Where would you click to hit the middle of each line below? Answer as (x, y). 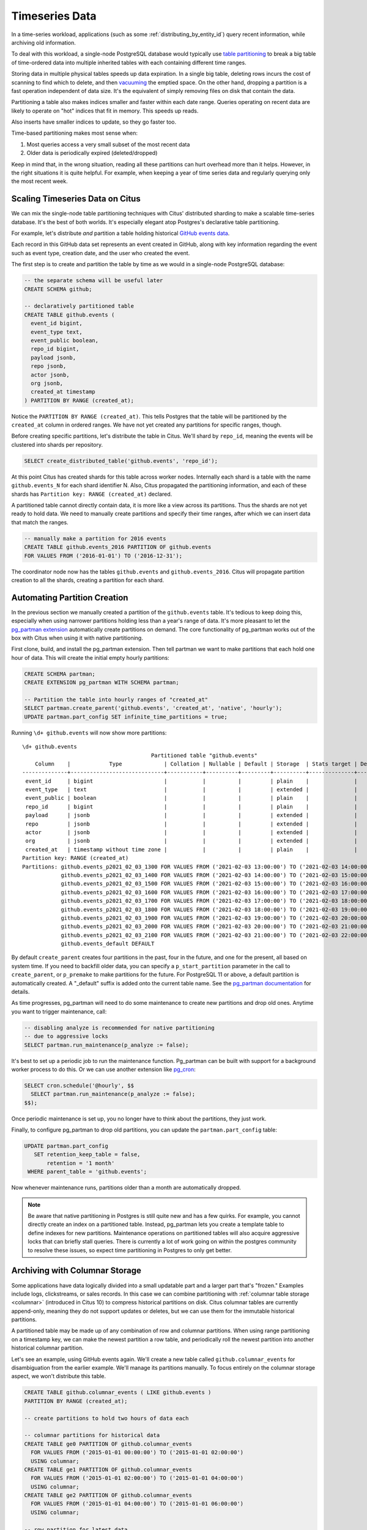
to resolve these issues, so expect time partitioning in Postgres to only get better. (130, 1250)
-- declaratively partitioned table (79, 306)
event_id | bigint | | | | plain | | (191, 781)
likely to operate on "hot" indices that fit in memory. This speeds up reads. (105, 111)
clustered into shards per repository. (57, 444)
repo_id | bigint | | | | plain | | (191, 807)
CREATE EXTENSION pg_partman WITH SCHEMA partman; (102, 683)
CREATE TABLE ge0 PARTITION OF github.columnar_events (108, 1444)
